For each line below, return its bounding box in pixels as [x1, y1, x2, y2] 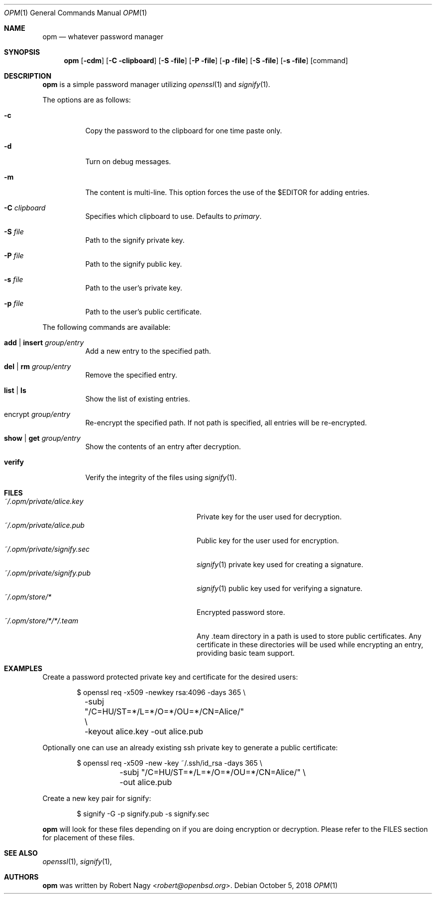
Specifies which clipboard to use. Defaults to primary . [85, 212, 262, 220]
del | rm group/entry [4, 362, 71, 371]
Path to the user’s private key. [85, 284, 183, 292]
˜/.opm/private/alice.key [4, 497, 84, 505]
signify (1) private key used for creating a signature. [197, 560, 363, 569]
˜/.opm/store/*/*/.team [4, 616, 79, 625]
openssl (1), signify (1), [42, 857, 112, 866]
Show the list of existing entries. [85, 395, 190, 403]
